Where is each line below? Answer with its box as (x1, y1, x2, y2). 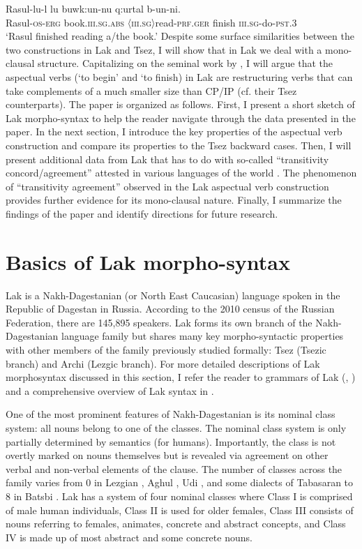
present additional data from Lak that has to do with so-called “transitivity (6, 151, 329, 166)
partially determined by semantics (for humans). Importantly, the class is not (6, 434, 336, 449)
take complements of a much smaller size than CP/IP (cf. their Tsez (6, 83, 297, 98)
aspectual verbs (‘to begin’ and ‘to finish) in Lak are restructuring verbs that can (6, 69, 353, 84)
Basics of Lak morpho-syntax (6, 247, 291, 276)
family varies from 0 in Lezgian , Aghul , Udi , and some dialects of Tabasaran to (6, 475, 354, 490)
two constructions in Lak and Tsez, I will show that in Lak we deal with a (6, 42, 322, 57)
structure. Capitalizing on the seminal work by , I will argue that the (37, 56, 333, 70)
